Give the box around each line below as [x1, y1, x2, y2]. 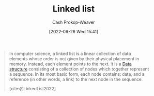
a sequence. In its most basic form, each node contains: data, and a [9, 71, 145, 77]
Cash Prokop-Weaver [52, 19, 95, 25]
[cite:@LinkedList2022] [9, 85, 56, 91]
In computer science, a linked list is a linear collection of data [9, 51, 131, 56]
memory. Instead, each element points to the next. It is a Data [9, 61, 132, 67]
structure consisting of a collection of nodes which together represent [9, 66, 149, 72]
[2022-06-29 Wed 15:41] [49, 28, 98, 34]
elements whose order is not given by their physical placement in [9, 55, 139, 61]
